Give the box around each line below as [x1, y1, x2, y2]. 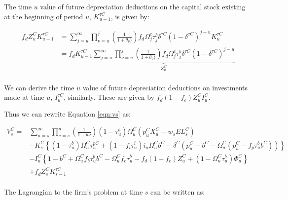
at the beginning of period [4, 11, 83, 21]
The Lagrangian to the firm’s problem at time [4, 186, 143, 197]
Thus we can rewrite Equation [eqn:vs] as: [4, 108, 131, 119]
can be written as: [150, 186, 205, 197]
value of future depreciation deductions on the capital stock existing [40, 1, 246, 11]
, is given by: [110, 11, 149, 21]
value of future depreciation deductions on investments [82, 82, 248, 92]
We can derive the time [4, 82, 74, 92]
